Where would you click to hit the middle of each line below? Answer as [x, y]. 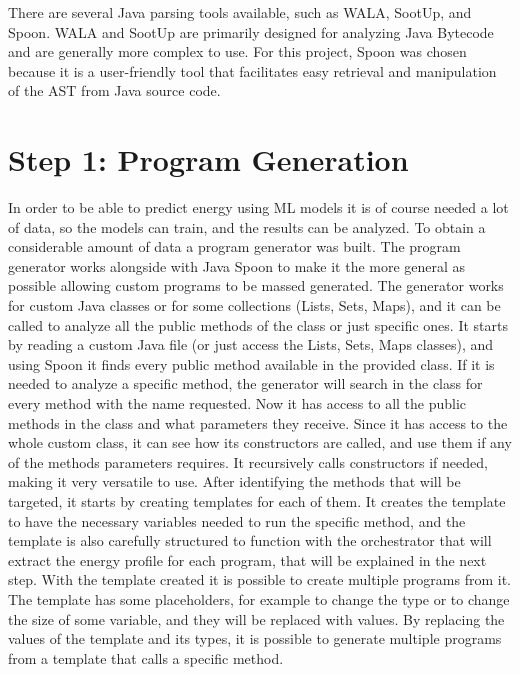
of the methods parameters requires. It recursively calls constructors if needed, [248, 461]
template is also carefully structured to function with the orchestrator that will [250, 540]
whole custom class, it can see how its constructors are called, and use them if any [260, 442]
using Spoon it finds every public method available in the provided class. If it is [251, 363]
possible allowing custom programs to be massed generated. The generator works [256, 285]
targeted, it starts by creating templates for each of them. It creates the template [257, 501]
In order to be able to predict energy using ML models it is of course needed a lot [258, 207]
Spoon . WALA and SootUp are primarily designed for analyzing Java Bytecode [251, 31]
